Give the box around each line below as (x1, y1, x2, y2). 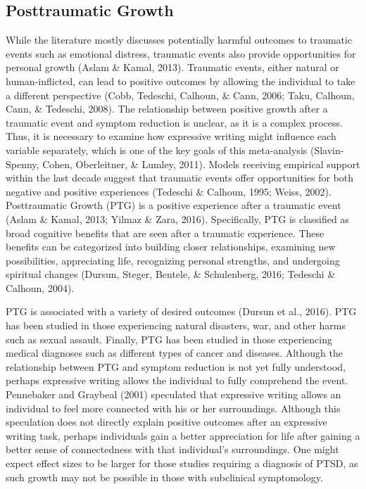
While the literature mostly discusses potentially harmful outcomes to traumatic (6, 32, 353, 47)
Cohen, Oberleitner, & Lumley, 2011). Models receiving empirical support (42, 156, 360, 171)
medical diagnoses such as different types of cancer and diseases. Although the (6, 345, 343, 360)
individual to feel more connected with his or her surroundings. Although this (6, 400, 341, 415)
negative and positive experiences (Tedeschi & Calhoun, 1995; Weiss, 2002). (6, 184, 332, 198)
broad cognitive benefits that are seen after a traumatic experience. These (6, 225, 324, 240)
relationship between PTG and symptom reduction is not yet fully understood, (6, 359, 346, 374)
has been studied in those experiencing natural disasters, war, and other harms (6, 318, 346, 333)
